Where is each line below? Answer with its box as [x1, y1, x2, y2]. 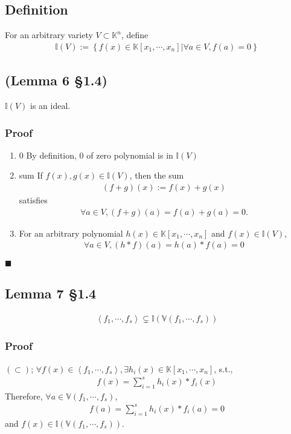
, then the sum [129, 169, 184, 182]
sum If [19, 169, 43, 182]
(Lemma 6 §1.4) [5, 71, 107, 90]
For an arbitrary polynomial [19, 226, 123, 239]
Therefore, [5, 389, 43, 402]
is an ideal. [30, 99, 71, 112]
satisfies [19, 194, 48, 206]
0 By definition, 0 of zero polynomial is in [19, 148, 173, 161]
